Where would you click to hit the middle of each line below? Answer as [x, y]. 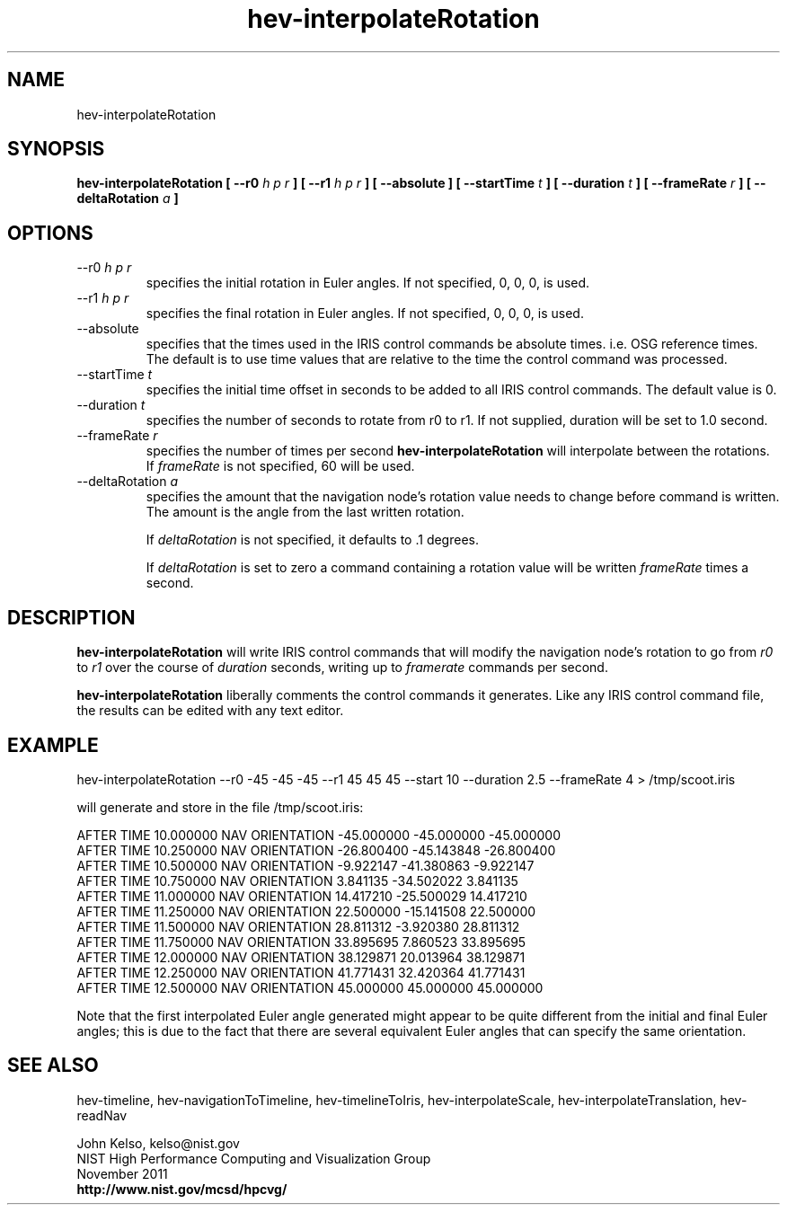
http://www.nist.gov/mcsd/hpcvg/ [182, 1189]
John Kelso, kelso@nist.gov [158, 1143]
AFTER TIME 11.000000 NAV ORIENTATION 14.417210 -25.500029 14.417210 [302, 896]
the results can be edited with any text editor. [210, 711]
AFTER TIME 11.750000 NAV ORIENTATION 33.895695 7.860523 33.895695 [301, 942]
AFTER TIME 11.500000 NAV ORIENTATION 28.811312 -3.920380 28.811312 [298, 926]
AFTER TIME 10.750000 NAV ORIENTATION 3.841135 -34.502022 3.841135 [297, 880]
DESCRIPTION [71, 617]
